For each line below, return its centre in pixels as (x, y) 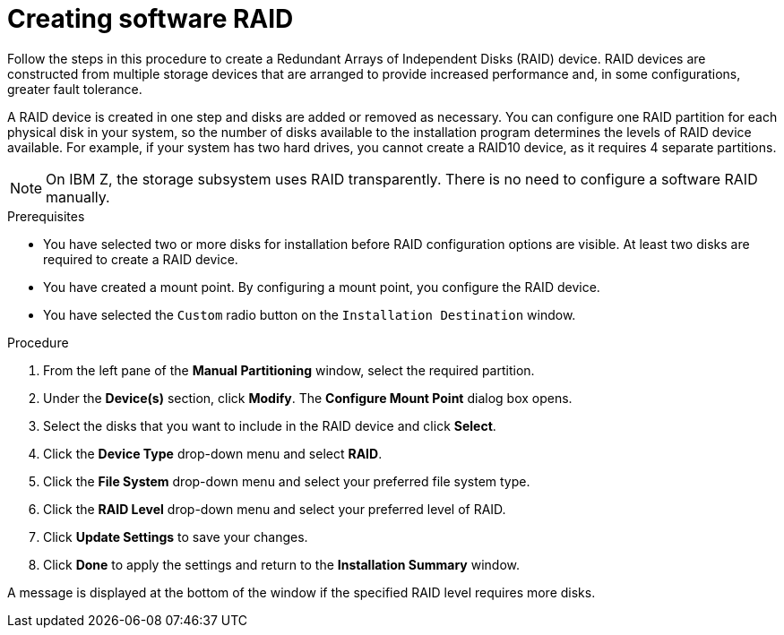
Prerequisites (46, 216)
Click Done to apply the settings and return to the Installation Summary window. (281, 564)
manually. (78, 197)
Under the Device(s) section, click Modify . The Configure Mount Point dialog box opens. (308, 398)
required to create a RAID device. (141, 259)
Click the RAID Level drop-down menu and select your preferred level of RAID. (275, 509)
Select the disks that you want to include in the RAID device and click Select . (270, 425)
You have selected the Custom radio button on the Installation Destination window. (310, 314)
